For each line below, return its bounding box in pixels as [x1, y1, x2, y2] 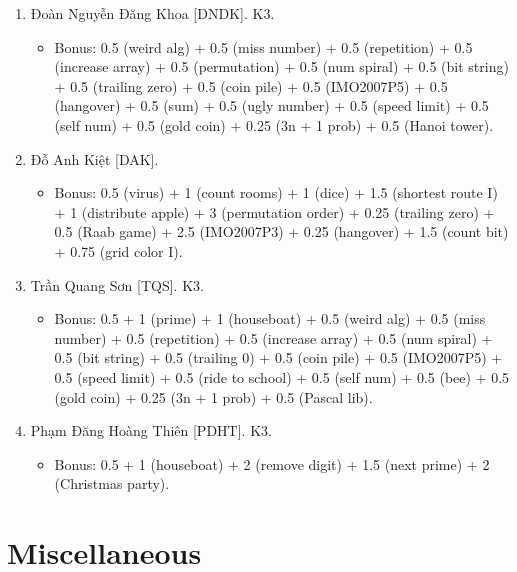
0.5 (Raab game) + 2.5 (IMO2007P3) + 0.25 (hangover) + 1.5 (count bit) [54, 221, 509, 242]
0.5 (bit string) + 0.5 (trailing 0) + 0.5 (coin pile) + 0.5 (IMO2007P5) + [54, 347, 503, 368]
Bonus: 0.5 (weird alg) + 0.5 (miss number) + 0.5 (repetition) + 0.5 [54, 36, 473, 57]
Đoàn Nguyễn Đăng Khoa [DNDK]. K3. [30, 3, 275, 23]
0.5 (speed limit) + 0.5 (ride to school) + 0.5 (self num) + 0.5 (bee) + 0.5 [54, 366, 510, 387]
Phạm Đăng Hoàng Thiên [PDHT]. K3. [30, 420, 272, 441]
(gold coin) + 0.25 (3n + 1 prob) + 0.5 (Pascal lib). [54, 386, 373, 407]
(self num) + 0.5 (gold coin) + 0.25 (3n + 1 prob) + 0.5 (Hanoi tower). [54, 114, 494, 135]
